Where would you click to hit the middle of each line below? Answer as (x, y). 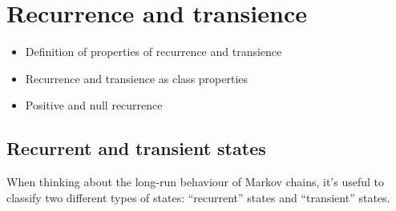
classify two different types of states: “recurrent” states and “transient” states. (198, 197)
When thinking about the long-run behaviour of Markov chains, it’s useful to (195, 182)
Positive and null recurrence (94, 105)
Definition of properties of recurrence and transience (154, 52)
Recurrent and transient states (136, 148)
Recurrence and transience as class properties (137, 78)
